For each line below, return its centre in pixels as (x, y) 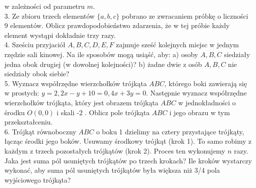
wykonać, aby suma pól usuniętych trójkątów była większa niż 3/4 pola (112, 170)
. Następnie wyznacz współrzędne (196, 93)
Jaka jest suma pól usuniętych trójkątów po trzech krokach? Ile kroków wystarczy (128, 160)
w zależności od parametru (45, 6)
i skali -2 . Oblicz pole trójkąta (103, 112)
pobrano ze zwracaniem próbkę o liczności (185, 16)
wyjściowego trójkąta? (38, 179)
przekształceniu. (29, 122)
